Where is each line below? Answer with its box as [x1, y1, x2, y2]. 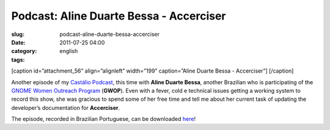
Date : [11, 38, 26, 46]
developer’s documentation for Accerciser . [11, 104, 120, 111]
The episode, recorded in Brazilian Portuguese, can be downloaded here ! [11, 115, 196, 123]
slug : [11, 31, 24, 38]
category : [11, 48, 37, 55]
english [59, 48, 78, 55]
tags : [11, 56, 25, 63]
